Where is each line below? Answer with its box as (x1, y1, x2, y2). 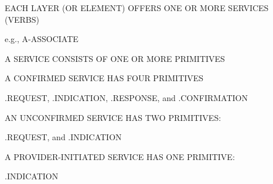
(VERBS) (5, 13, 39, 25)
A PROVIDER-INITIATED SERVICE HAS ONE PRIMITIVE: (5, 150, 235, 162)
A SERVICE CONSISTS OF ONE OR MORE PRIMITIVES (5, 52, 225, 64)
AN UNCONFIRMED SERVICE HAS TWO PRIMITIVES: (5, 111, 221, 123)
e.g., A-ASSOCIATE (5, 33, 79, 45)
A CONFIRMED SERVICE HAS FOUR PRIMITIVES (5, 72, 204, 84)
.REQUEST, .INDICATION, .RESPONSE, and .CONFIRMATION (5, 91, 248, 103)
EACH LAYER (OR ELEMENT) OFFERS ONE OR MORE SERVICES (5, 2, 269, 13)
